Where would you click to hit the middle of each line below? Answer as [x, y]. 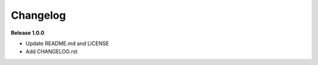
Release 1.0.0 [28, 33]
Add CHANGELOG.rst [52, 52]
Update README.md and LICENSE [67, 43]
